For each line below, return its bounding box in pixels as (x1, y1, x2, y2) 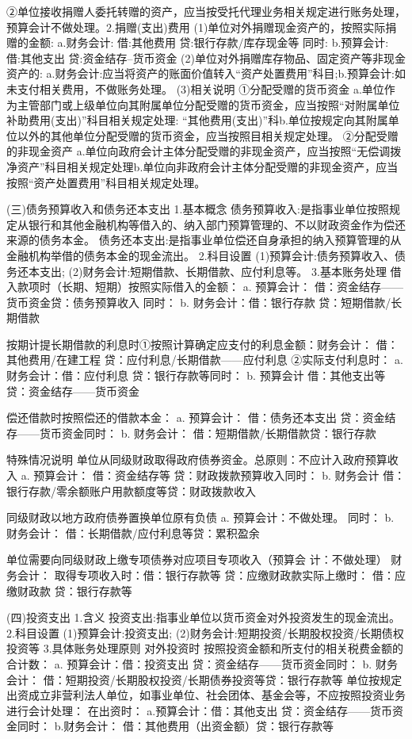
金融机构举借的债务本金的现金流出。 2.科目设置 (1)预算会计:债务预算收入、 (6, 247, 395, 263)
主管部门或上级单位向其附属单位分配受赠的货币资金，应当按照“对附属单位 (17, 96, 400, 113)
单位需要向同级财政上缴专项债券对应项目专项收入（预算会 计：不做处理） (6, 551, 387, 568)
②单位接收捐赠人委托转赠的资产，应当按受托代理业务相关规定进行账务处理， (6, 3, 406, 19)
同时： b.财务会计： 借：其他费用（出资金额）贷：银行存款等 (17, 718, 334, 734)
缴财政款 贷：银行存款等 (6, 582, 132, 599)
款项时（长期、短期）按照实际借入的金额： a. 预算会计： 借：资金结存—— (17, 278, 403, 295)
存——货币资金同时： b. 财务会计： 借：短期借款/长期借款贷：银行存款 (6, 424, 376, 441)
